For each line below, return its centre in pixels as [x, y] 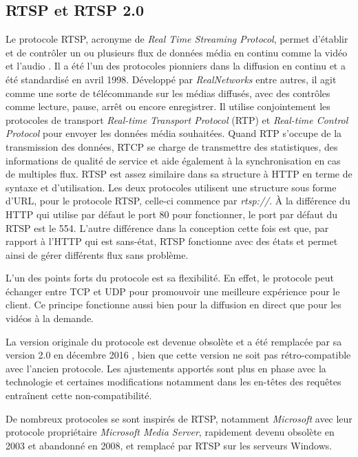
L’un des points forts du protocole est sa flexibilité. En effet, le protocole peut [170, 278]
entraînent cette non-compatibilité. [79, 395]
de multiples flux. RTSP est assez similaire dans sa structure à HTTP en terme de [179, 174]
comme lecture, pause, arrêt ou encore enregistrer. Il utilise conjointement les [168, 106]
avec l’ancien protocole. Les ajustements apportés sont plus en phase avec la [166, 368]
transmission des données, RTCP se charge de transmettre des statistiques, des [172, 146]
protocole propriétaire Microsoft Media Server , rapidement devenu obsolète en [170, 432]
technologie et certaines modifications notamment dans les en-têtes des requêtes [173, 382]
